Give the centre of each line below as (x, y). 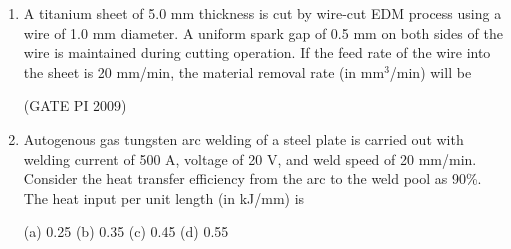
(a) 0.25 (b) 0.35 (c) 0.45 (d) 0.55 (126, 231)
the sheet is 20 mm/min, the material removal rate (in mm (204, 71)
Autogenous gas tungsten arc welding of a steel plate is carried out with (243, 138)
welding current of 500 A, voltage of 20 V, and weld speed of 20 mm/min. (250, 158)
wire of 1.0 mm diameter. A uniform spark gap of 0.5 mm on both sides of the (263, 32)
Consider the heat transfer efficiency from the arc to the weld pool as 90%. (252, 178)
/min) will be (430, 71)
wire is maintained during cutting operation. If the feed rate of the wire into (257, 52)
